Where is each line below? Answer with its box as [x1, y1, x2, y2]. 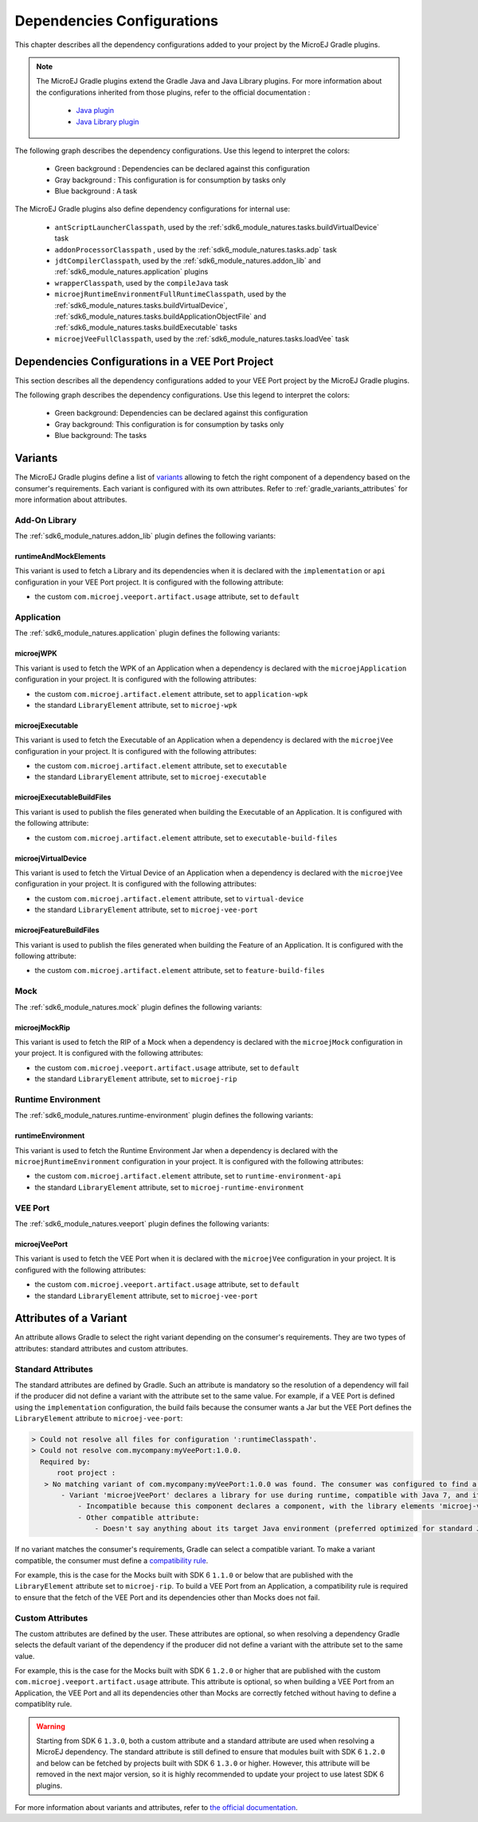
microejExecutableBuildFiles [14, 792, 112, 802]
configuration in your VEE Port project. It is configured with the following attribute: [14, 577, 284, 587]
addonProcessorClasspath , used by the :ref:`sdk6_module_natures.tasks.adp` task [54, 244, 338, 254]
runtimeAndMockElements [14, 552, 107, 561]
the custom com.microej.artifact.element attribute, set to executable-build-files [34, 833, 338, 843]
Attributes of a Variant [14, 1312, 127, 1325]
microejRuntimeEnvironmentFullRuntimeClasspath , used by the [54, 289, 287, 299]
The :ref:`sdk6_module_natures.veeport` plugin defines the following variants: [14, 1218, 270, 1228]
